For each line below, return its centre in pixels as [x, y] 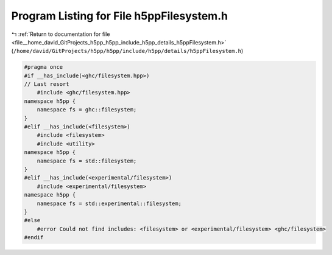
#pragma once [44, 67]
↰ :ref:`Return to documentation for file [61, 34]
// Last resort [47, 84]
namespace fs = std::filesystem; [87, 161]
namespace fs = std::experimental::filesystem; [109, 203]
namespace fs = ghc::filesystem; [87, 110]
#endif [34, 238]
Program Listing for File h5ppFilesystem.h [120, 16]
